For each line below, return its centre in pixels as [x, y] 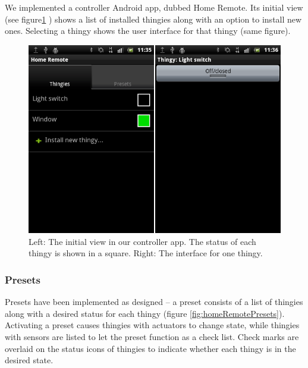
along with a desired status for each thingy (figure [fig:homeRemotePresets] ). [145, 313]
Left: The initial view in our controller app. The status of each [142, 241]
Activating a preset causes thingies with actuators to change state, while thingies [152, 325]
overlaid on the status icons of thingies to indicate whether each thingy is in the [150, 348]
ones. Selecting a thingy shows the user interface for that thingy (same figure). [148, 31]
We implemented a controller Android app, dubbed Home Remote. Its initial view [154, 7]
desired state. [29, 360]
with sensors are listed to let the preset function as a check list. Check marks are [152, 337]
